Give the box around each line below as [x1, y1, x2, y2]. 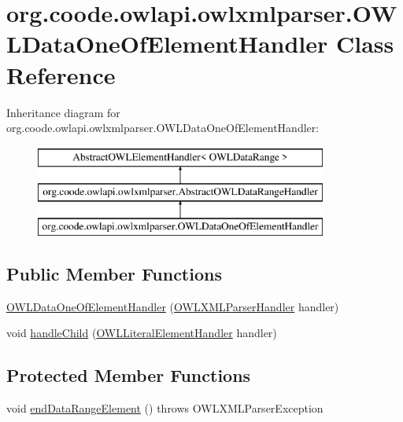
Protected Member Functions [6, 363, 251, 387]
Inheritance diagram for [6, 104, 120, 120]
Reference [6, 58, 116, 90]
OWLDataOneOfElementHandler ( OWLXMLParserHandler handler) [6, 298, 339, 314]
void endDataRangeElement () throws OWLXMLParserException [6, 400, 324, 416]
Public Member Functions [6, 262, 222, 286]
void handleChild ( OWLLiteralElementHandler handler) [6, 325, 277, 341]
